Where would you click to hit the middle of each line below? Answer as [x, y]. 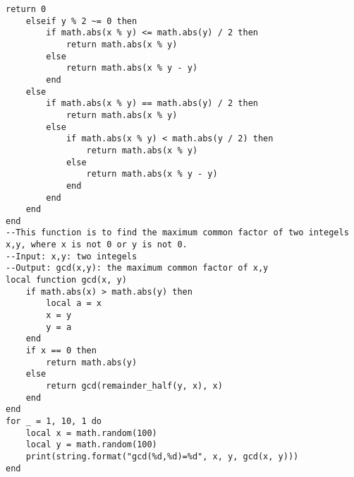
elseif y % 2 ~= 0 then [81, 21]
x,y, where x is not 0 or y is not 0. [97, 245]
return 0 [26, 9]
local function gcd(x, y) [66, 280]
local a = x [74, 304]
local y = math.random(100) [91, 445]
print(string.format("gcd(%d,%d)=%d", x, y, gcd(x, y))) [162, 456]
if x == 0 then [61, 351]
